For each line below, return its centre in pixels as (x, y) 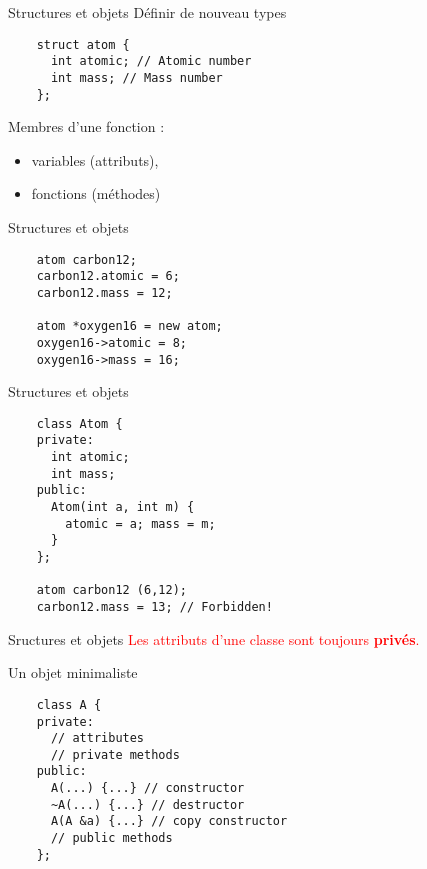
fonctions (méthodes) (96, 193)
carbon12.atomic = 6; (108, 276)
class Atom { (79, 423)
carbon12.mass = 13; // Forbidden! (154, 607)
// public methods (111, 838)
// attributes (97, 738)
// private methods (115, 754)
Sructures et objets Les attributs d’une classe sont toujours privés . (214, 638)
